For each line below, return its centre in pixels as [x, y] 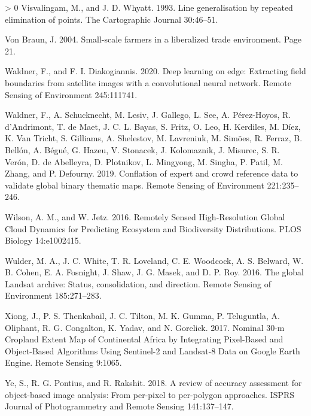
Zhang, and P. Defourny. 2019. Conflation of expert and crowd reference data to [152, 173]
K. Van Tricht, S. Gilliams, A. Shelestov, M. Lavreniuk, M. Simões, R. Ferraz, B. [154, 138]
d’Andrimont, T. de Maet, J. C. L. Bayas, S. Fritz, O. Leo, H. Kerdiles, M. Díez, [153, 126]
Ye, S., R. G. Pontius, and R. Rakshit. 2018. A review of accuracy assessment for [153, 383]
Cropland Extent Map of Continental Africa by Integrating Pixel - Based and [144, 339]
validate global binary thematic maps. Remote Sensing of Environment [135, 185]
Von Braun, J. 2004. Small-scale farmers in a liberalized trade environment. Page [153, 39]
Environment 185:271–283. [53, 295]
